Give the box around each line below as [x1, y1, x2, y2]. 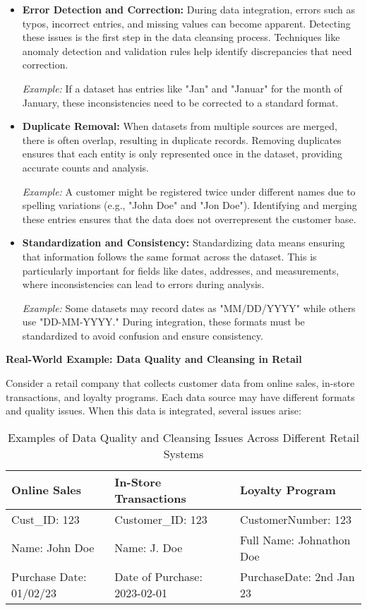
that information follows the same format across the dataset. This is [22, 249, 317, 263]
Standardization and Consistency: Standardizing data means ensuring [22, 235, 345, 250]
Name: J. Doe [114, 539, 183, 556]
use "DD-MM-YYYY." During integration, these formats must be [22, 314, 305, 329]
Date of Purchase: [114, 568, 203, 585]
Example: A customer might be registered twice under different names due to [22, 184, 356, 198]
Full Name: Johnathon [239, 531, 351, 548]
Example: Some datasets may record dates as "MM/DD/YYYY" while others [22, 300, 356, 315]
